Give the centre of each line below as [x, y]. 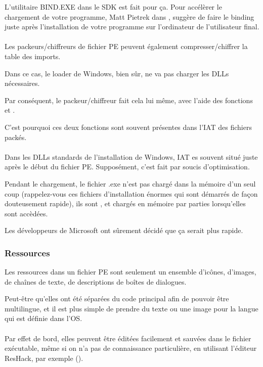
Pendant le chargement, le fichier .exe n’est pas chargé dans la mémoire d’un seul [130, 183]
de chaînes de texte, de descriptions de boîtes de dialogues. [96, 281]
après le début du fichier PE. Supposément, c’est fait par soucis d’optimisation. [127, 167]
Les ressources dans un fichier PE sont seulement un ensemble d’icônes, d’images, [130, 272]
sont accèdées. [26, 213]
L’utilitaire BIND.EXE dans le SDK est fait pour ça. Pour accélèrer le [113, 7]
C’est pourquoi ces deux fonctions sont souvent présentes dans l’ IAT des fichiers [128, 127]
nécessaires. [22, 83]
